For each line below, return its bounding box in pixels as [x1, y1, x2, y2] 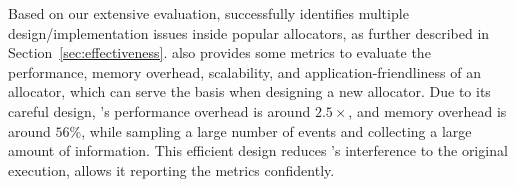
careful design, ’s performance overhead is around [8, 100, 311, 121]
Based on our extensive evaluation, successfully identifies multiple [8, 3, 409, 23]
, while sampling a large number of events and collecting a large [81, 120, 472, 141]
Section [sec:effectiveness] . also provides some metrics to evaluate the [8, 42, 431, 63]
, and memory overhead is [348, 100, 507, 121]
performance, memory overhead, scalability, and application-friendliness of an [8, 61, 481, 82]
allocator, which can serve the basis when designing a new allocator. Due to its [8, 81, 491, 102]
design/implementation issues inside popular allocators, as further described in [8, 22, 490, 43]
